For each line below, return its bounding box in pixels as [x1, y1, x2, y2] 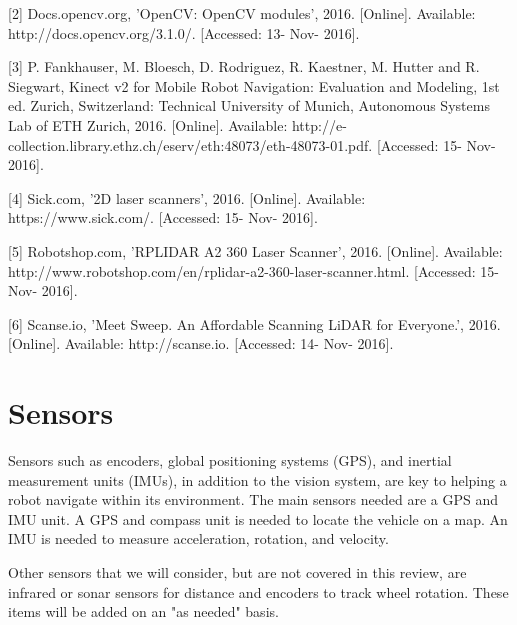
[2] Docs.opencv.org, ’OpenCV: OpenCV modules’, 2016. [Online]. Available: [8, 3, 476, 23]
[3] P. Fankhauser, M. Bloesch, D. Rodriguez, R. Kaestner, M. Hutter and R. [8, 56, 480, 77]
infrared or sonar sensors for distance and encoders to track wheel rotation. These [8, 581, 509, 602]
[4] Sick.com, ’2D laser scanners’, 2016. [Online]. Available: [8, 187, 366, 208]
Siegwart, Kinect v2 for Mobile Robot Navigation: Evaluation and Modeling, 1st [8, 75, 500, 96]
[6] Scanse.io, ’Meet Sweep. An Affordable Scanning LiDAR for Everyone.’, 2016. [8, 313, 501, 334]
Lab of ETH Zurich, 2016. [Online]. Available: [8, 114, 288, 135]
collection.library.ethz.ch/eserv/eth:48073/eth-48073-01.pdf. [8, 134, 373, 155]
